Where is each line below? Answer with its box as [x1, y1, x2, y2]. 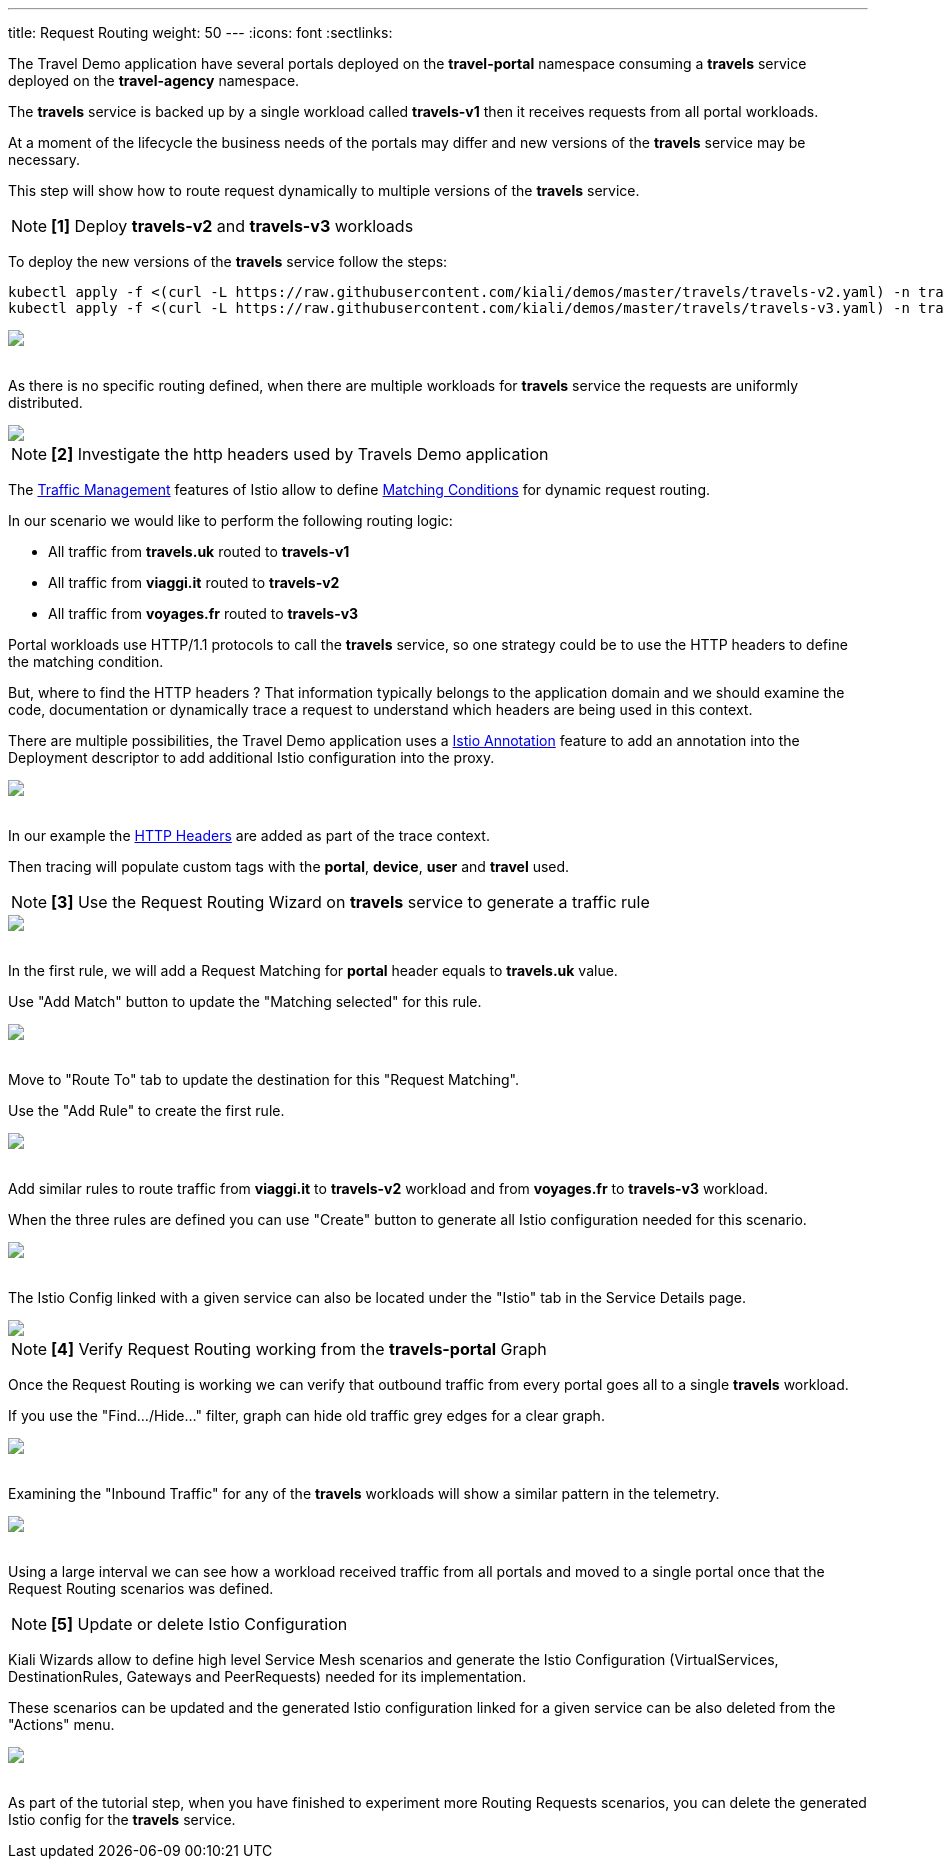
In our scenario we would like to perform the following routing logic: [8, 512, 453, 529]
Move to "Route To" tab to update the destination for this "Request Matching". [8, 1071, 519, 1088]
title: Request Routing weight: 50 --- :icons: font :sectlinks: [8, 24, 393, 41]
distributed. [8, 394, 83, 411]
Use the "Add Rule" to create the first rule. [8, 1102, 285, 1119]
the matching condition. [8, 653, 164, 670]
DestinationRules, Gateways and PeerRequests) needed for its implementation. [8, 1668, 527, 1685]
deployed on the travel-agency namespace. [8, 72, 300, 89]
